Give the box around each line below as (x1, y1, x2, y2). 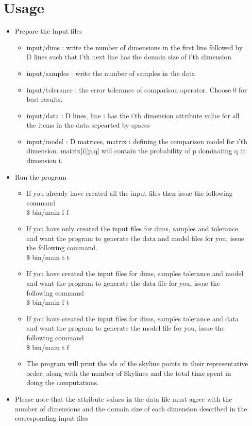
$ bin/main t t (26, 252, 70, 262)
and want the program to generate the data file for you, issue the (26, 278, 220, 288)
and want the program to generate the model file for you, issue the (26, 323, 225, 333)
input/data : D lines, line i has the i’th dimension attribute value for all (26, 110, 240, 120)
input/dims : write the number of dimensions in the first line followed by (26, 42, 243, 52)
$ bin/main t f (26, 342, 69, 352)
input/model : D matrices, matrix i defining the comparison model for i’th (26, 136, 247, 146)
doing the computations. (26, 377, 99, 388)
